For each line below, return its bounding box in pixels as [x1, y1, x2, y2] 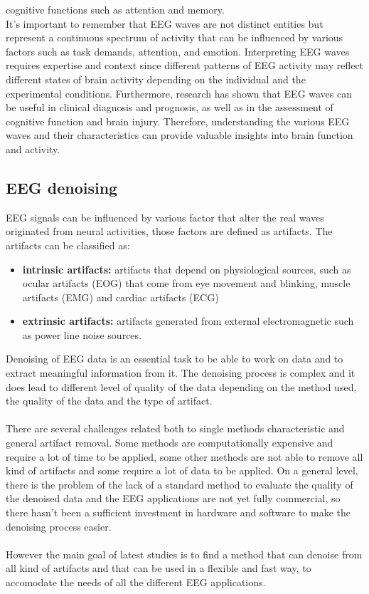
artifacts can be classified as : [6, 237, 130, 252]
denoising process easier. [6, 519, 112, 533]
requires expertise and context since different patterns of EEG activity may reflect [6, 58, 364, 73]
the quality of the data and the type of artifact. [6, 393, 213, 408]
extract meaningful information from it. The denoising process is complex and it [6, 365, 355, 380]
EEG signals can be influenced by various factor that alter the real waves [6, 209, 324, 224]
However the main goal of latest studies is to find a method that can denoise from [6, 546, 363, 561]
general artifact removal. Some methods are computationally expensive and [6, 435, 333, 450]
